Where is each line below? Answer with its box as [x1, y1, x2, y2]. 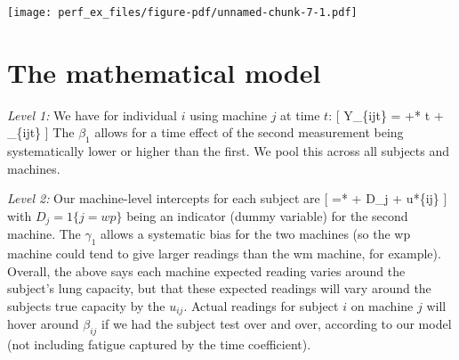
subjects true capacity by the [7, 296, 165, 315]
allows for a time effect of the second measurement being [94, 123, 404, 142]
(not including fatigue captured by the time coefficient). [7, 335, 311, 354]
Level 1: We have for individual [7, 105, 178, 124]
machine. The [7, 225, 81, 243]
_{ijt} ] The [7, 123, 75, 142]
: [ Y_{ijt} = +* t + [328, 105, 444, 124]
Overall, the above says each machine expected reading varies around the [7, 261, 406, 280]
